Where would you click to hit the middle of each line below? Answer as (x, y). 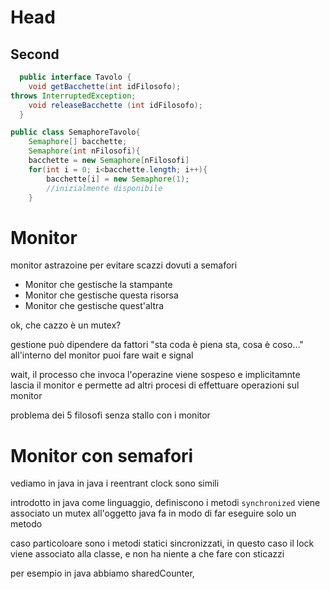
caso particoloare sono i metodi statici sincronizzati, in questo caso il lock (162, 543)
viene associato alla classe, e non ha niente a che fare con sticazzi (147, 554)
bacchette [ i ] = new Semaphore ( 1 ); (118, 179)
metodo (26, 524)
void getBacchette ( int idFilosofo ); (105, 86)
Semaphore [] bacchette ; (78, 142)
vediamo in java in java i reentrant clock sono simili (115, 483)
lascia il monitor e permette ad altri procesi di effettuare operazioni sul (155, 385)
